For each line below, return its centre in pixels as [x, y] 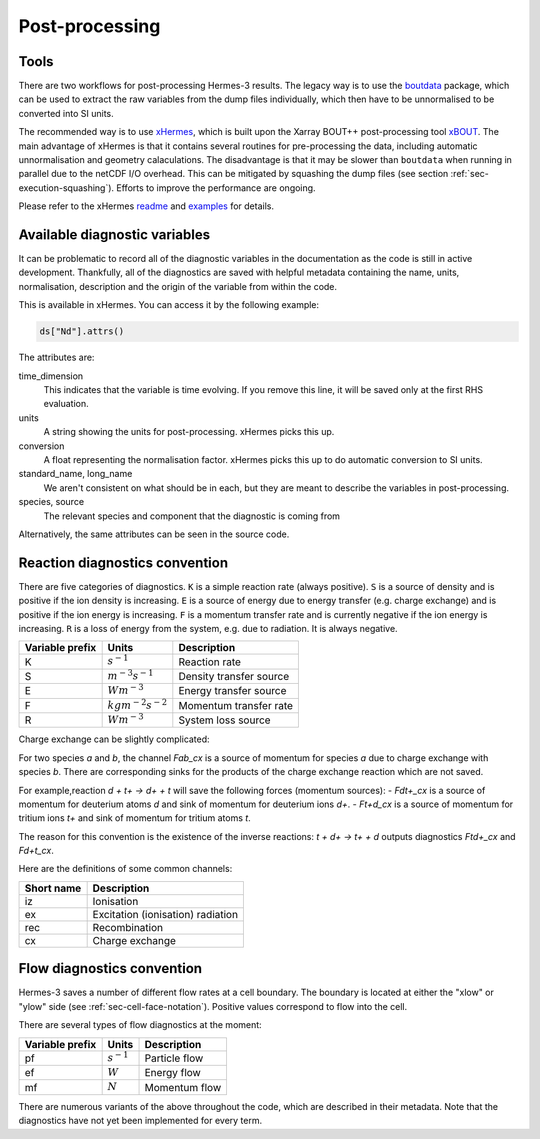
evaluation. [66, 404]
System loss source [224, 720]
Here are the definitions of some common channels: [125, 869]
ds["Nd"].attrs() [82, 331]
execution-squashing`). [66, 187]
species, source [51, 502]
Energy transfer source [232, 691]
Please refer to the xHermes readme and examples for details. [146, 206]
